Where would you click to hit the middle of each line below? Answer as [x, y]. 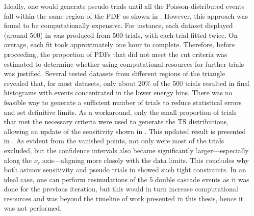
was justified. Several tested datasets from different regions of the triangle [114, 73]
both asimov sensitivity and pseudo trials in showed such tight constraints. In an [125, 170]
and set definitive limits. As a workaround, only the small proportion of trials [120, 112]
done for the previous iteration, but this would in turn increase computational [121, 189]
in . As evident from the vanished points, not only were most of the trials [114, 141]
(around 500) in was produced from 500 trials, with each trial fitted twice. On [121, 35]
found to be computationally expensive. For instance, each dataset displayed [118, 25]
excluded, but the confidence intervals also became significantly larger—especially [126, 150]
